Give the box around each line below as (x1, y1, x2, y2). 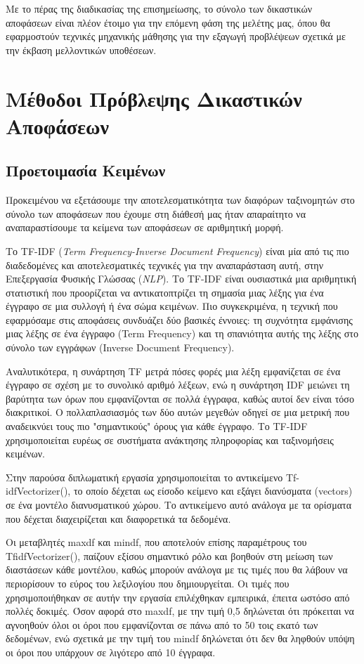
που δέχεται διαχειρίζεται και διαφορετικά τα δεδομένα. (6, 511, 231, 526)
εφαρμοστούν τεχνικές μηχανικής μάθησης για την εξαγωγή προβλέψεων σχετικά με (6, 29, 346, 44)
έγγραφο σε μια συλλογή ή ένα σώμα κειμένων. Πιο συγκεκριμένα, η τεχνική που (6, 299, 338, 313)
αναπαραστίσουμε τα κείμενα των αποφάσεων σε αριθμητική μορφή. (6, 220, 284, 235)
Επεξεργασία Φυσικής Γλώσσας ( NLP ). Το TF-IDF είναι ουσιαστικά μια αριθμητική (6, 271, 356, 286)
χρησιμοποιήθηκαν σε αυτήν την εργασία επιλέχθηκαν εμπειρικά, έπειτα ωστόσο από (6, 590, 350, 604)
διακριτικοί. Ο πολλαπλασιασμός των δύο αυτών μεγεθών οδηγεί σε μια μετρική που (6, 405, 350, 419)
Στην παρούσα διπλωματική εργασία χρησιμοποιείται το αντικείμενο (6, 469, 283, 484)
